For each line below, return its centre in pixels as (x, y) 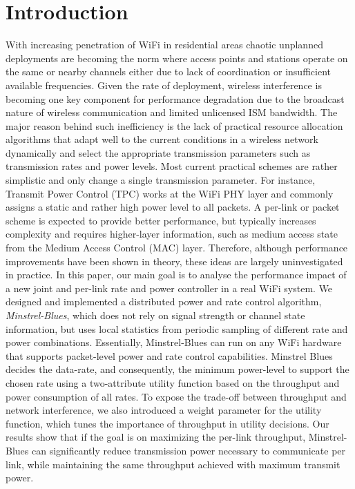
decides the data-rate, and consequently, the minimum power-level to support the (177, 369)
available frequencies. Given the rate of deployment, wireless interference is (164, 85)
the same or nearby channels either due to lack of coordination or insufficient (168, 71)
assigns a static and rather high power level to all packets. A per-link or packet (173, 207)
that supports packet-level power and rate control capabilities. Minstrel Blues (169, 355)
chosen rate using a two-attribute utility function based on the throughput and (173, 382)
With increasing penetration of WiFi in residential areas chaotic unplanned (164, 45)
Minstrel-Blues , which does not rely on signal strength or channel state (155, 315)
